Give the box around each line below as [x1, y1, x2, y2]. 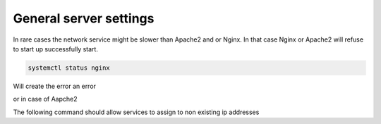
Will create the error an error [13, 82, 97, 90]
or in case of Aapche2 [13, 95, 78, 104]
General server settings [13, 11, 155, 26]
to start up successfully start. [13, 44, 99, 53]
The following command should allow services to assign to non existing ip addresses [13, 108, 260, 116]
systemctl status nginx [28, 63, 111, 72]
